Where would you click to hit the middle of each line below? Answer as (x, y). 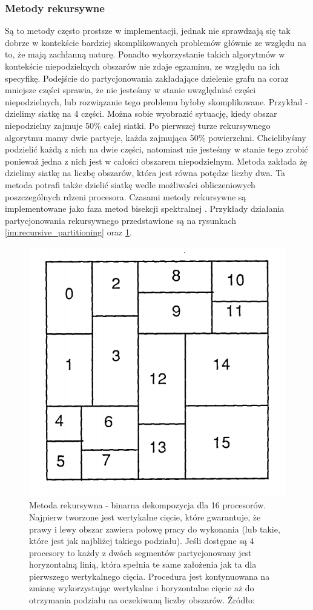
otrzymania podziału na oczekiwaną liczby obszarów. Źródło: (142, 600)
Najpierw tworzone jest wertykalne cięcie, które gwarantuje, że (145, 517)
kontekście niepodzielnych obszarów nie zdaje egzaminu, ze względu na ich (143, 66)
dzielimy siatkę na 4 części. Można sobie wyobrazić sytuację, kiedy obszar (141, 113)
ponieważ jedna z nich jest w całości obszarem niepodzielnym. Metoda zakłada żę (156, 161)
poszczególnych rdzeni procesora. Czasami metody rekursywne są (126, 196)
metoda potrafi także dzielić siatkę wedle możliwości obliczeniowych (130, 184)
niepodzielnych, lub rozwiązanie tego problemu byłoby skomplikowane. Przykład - (156, 101)
